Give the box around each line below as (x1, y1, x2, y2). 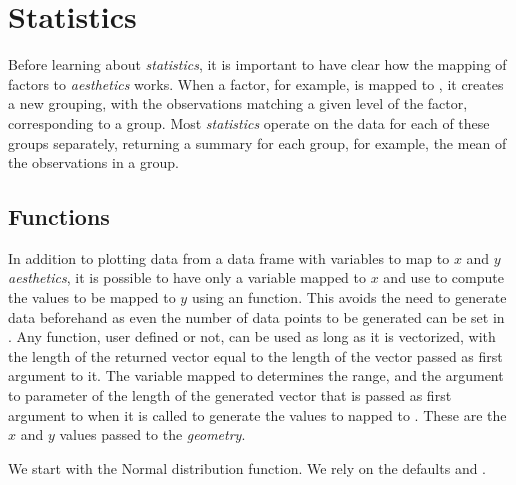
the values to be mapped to (8, 287, 176, 308)
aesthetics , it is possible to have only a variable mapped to (8, 267, 367, 288)
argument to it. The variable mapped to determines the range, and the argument (8, 365, 504, 386)
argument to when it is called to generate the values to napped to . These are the (8, 404, 507, 425)
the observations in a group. (8, 152, 179, 173)
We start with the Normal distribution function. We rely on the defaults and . (8, 457, 487, 478)
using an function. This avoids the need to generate (191, 287, 507, 308)
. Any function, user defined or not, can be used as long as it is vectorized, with (8, 326, 496, 347)
